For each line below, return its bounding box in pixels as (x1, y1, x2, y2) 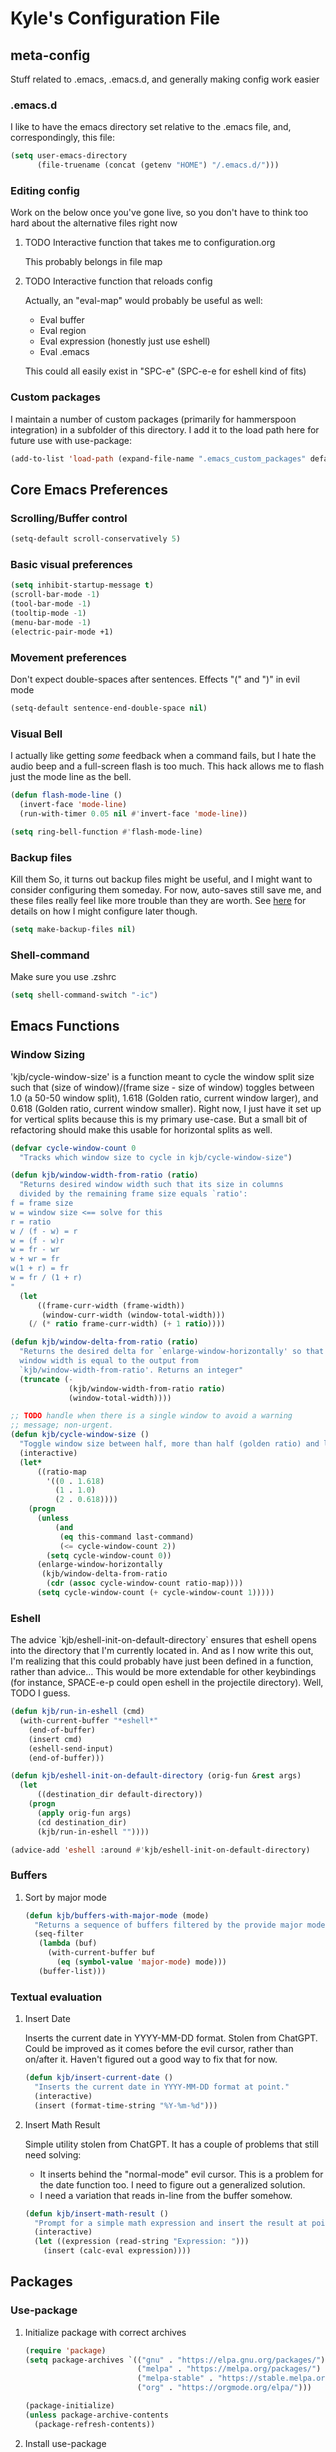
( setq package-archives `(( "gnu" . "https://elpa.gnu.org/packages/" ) (24, 2355, 326, 2365)
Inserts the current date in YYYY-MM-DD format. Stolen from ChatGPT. (24, 2032, 318, 2044)
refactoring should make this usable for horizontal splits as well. (10, 1123, 273, 1136)
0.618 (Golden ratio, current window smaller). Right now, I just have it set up (10, 1102, 322, 1114)
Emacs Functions (10, 1018, 120, 1035)
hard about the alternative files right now (10, 217, 178, 229)
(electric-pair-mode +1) (10, 627, 114, 637)
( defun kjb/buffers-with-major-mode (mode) (24, 1910, 210, 1921)
